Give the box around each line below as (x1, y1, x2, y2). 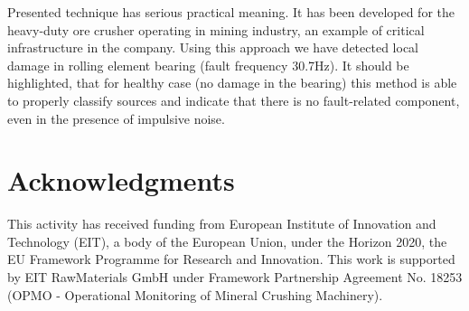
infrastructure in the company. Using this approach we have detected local (7, 38, 418, 57)
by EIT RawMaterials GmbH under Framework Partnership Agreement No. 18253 (7, 268, 463, 287)
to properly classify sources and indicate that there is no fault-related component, (7, 90, 460, 109)
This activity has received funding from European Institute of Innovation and (7, 214, 436, 233)
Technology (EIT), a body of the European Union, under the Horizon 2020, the (7, 231, 447, 250)
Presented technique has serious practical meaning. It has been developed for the (7, 3, 455, 21)
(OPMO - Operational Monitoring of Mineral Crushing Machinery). (7, 285, 383, 304)
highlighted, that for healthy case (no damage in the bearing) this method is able (7, 73, 457, 92)
